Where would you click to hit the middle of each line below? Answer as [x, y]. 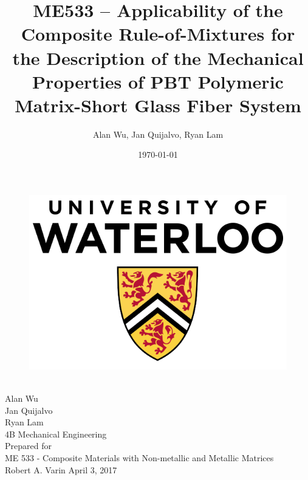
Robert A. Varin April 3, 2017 [61, 469]
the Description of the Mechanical [158, 57]
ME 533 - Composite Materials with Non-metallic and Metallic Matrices [139, 457]
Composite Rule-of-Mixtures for [158, 34]
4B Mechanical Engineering [56, 434]
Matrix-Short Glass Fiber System [158, 105]
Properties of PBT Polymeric [158, 81]
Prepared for [28, 446]
